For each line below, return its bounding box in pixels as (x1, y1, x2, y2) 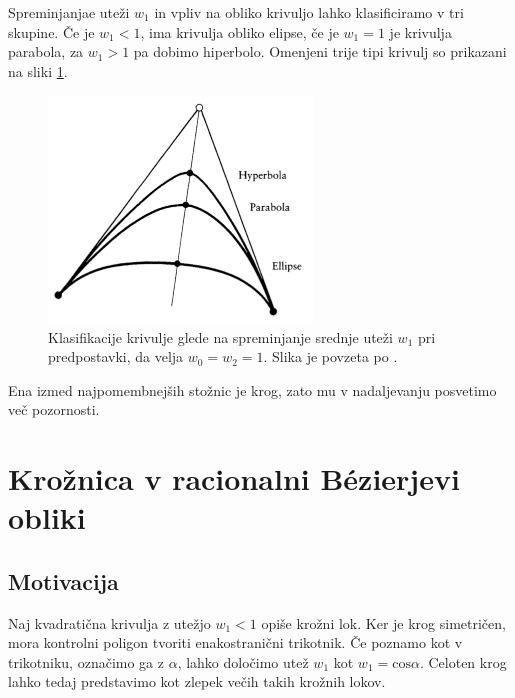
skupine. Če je (8, 21, 95, 42)
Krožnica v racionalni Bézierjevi (8, 458, 460, 499)
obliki (8, 497, 86, 538)
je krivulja (389, 21, 452, 42)
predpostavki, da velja (48, 346, 184, 367)
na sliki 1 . (8, 60, 68, 81)
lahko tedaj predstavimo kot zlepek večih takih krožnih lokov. (8, 671, 386, 692)
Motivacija (8, 565, 119, 596)
